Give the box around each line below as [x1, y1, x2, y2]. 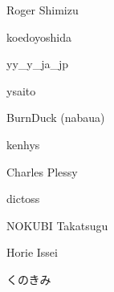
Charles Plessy [6, 163, 78, 180]
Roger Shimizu [6, 2, 79, 18]
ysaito [6, 82, 36, 99]
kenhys [6, 136, 40, 152]
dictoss [6, 190, 40, 207]
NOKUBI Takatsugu [6, 217, 108, 233]
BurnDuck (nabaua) [6, 109, 105, 126]
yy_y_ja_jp [6, 55, 69, 72]
